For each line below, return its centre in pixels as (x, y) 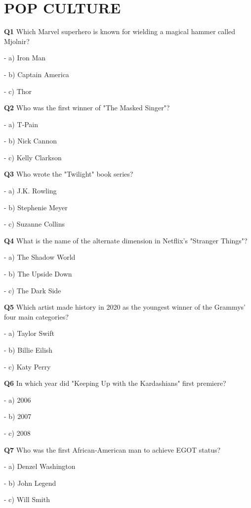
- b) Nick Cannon (30, 141)
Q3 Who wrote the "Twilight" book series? (69, 174)
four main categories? (36, 316)
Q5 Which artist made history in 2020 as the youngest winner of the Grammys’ (125, 307)
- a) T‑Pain (21, 124)
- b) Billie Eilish (28, 350)
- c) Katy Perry (27, 366)
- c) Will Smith (27, 499)
